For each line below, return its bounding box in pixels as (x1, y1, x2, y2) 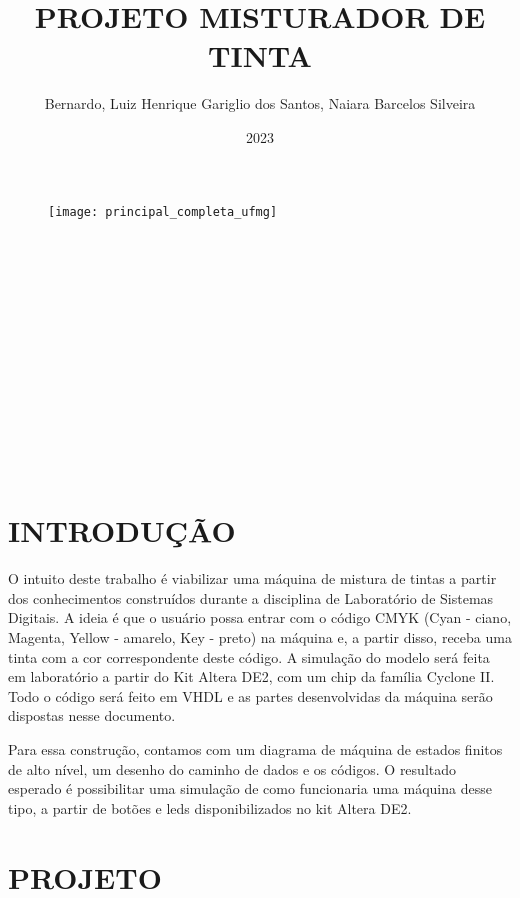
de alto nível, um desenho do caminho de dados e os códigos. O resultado (8, 758, 457, 779)
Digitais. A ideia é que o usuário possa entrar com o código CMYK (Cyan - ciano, (8, 607, 512, 628)
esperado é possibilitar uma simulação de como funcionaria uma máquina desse (8, 778, 492, 799)
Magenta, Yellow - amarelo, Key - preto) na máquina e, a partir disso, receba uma (8, 627, 512, 647)
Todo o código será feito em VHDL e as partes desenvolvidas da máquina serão (8, 685, 493, 706)
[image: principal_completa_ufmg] (48, 204, 278, 219)
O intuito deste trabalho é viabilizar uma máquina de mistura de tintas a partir (8, 568, 497, 589)
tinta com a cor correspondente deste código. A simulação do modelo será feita (8, 646, 490, 667)
